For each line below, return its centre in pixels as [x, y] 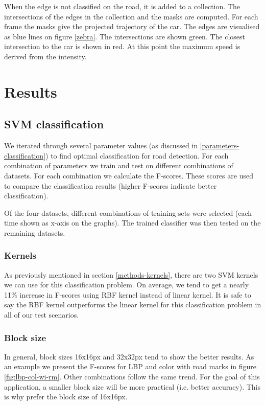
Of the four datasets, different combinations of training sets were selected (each [128, 212]
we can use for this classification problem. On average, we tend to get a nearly [127, 285]
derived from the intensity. [45, 56]
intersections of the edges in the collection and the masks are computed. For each [131, 16]
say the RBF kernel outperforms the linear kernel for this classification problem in [133, 305]
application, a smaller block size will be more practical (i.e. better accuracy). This [132, 386]
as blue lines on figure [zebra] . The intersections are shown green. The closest [125, 36]
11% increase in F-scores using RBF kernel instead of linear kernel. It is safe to [128, 294]
